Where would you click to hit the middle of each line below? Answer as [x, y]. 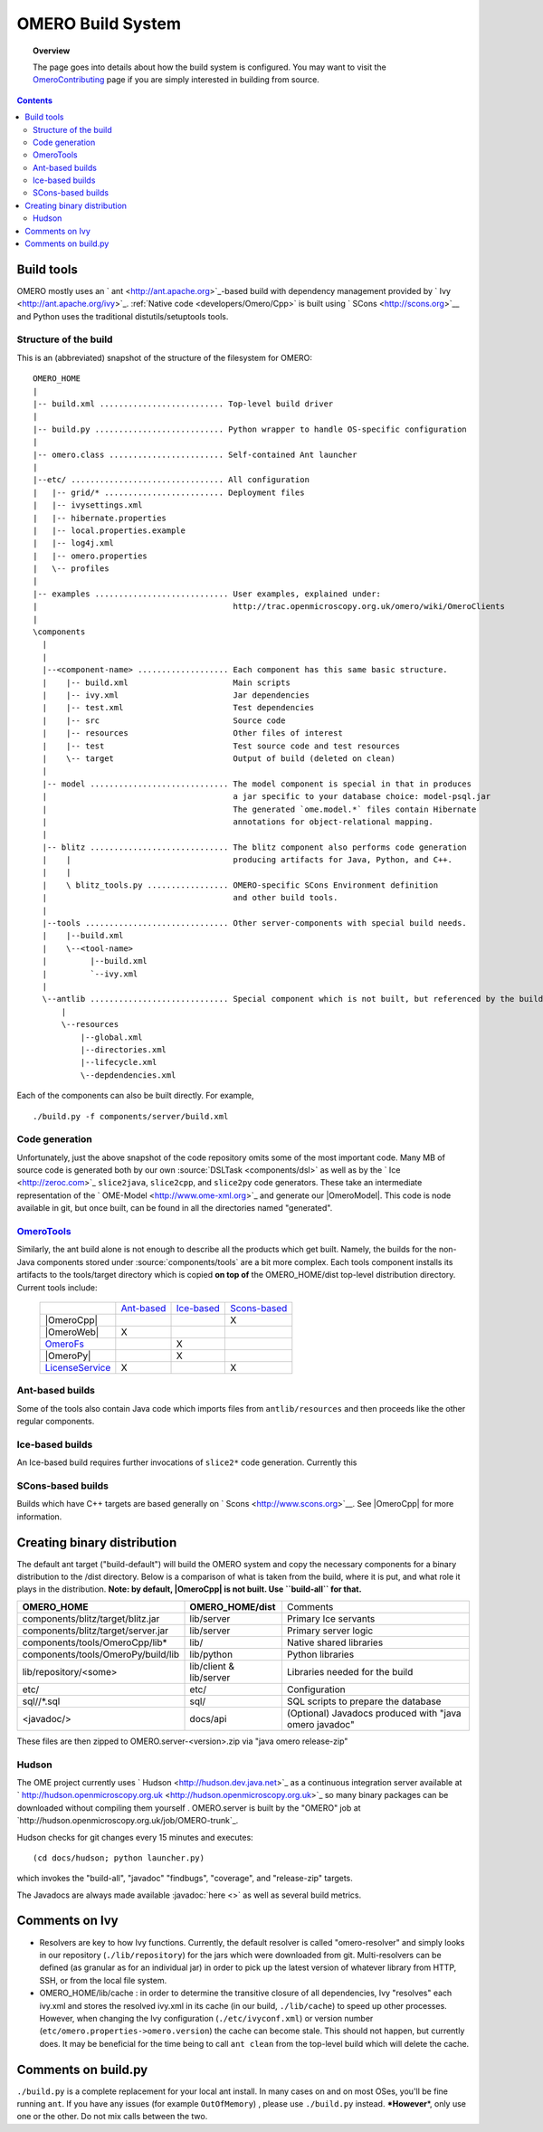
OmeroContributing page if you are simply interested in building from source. [176, 80]
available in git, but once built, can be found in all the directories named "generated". [175, 1208]
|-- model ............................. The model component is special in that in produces [257, 784]
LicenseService [78, 1367]
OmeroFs [65, 1344]
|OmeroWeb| [72, 1332]
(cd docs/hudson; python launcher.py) [119, 1858]
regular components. [56, 1422]
